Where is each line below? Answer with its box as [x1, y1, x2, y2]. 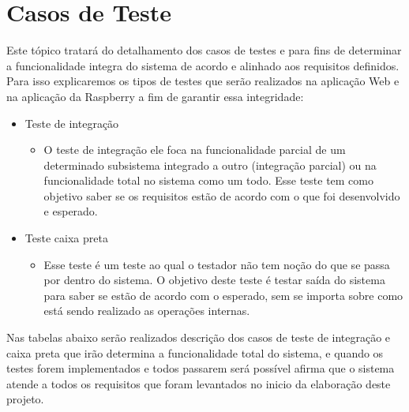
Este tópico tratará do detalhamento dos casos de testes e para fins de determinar [6, 42, 402, 58]
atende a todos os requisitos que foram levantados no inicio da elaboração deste [6, 375, 391, 391]
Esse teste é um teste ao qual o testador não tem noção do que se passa [43, 256, 390, 272]
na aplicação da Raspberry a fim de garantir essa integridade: [6, 88, 304, 104]
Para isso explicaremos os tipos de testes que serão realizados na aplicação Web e [6, 73, 400, 89]
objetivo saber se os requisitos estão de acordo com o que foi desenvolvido [43, 187, 400, 204]
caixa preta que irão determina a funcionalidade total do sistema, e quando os [6, 344, 384, 361]
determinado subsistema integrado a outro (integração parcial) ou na [43, 156, 377, 173]
